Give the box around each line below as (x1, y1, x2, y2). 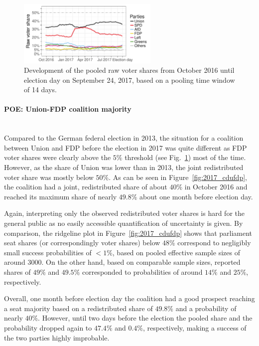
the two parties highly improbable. (4, 332, 110, 343)
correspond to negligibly (177, 237, 251, 248)
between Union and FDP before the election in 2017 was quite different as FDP (4, 142, 247, 153)
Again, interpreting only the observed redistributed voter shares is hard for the (4, 208, 245, 218)
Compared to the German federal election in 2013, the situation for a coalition (4, 133, 244, 143)
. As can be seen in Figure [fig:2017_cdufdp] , (109, 172, 247, 182)
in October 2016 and (184, 181, 248, 192)
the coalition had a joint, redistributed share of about (4, 181, 167, 192)
